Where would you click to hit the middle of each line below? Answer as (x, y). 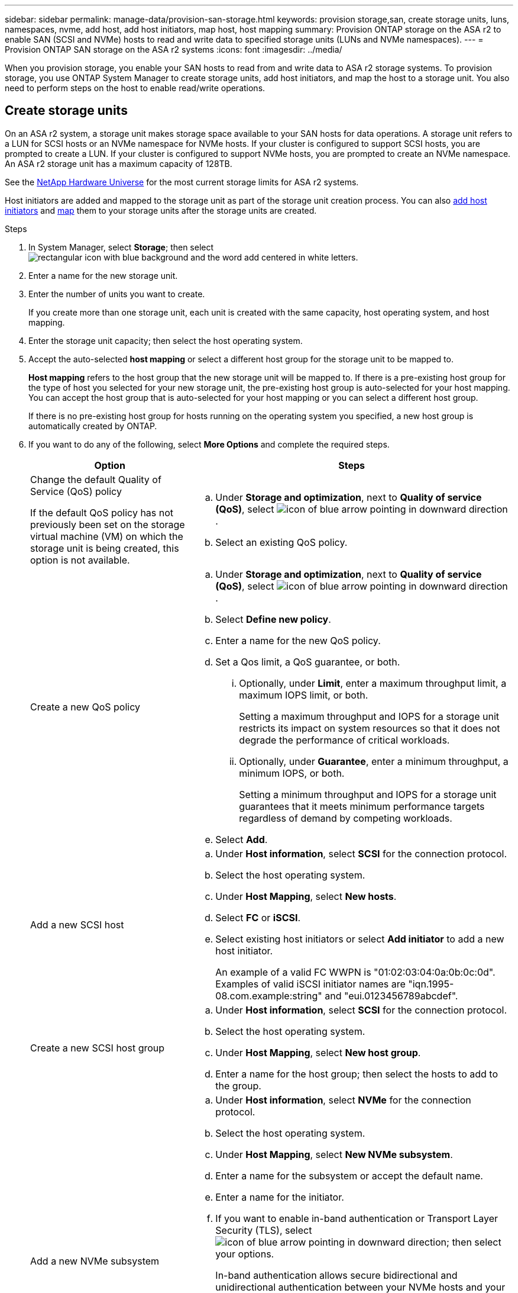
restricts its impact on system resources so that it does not (370, 728)
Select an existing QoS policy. (281, 542)
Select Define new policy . (273, 619)
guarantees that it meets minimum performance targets (362, 806)
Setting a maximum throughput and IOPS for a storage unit (369, 716)
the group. (238, 1085)
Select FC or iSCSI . (258, 917)
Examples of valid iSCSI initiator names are (310, 984)
